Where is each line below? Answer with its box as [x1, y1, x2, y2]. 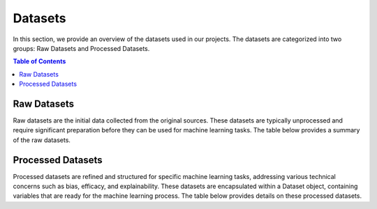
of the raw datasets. [13, 136, 71, 144]
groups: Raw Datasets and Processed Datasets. [13, 44, 150, 52]
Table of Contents [13, 57, 66, 65]
